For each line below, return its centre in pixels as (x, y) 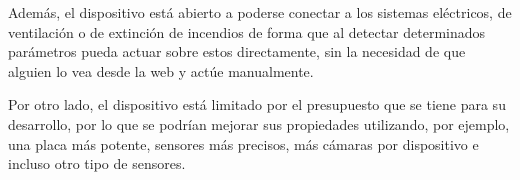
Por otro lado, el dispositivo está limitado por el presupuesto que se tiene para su (257, 104)
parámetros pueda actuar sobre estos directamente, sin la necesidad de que (237, 51)
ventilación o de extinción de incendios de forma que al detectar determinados (247, 31)
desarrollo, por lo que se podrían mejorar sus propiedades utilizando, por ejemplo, (259, 123)
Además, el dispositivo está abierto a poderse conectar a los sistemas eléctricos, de (260, 12)
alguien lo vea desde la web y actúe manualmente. (161, 70)
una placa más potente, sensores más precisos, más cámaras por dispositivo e (243, 143)
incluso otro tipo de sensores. (97, 163)
